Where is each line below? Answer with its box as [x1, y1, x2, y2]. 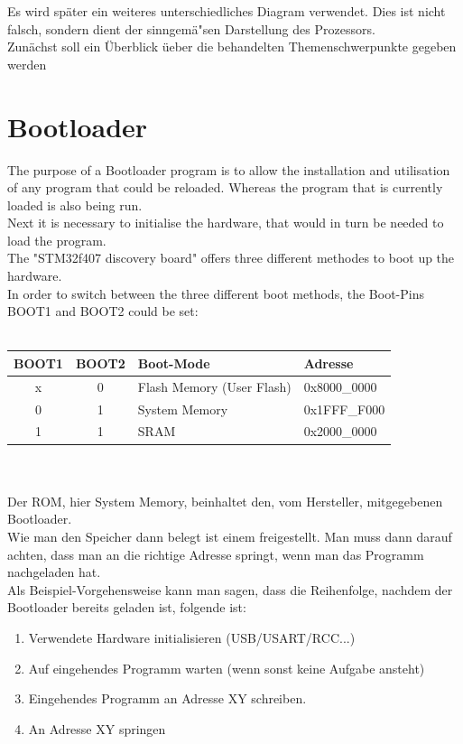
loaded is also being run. [7, 195, 143, 214]
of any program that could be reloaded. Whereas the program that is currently [7, 178, 443, 197]
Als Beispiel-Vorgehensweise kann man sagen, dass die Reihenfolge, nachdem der [7, 580, 453, 599]
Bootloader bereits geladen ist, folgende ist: [7, 598, 246, 617]
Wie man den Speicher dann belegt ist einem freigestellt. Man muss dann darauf [7, 526, 452, 545]
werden [7, 54, 47, 73]
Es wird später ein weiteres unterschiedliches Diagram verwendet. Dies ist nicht [7, 2, 446, 20]
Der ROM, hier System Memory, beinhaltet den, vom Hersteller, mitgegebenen [7, 491, 443, 510]
